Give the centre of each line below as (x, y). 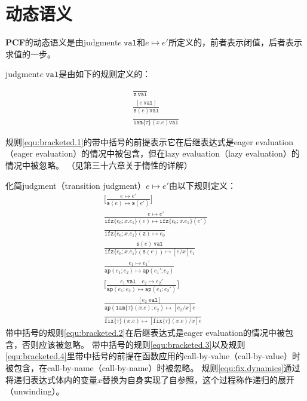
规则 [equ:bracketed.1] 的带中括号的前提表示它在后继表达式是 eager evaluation (149, 141)
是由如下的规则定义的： (105, 74)
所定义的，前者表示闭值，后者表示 (235, 42)
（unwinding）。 (35, 391)
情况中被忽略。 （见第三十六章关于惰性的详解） (99, 165)
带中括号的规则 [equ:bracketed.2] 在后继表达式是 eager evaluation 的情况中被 (145, 333)
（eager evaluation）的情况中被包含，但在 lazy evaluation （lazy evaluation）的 (153, 153)
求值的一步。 (30, 53)
